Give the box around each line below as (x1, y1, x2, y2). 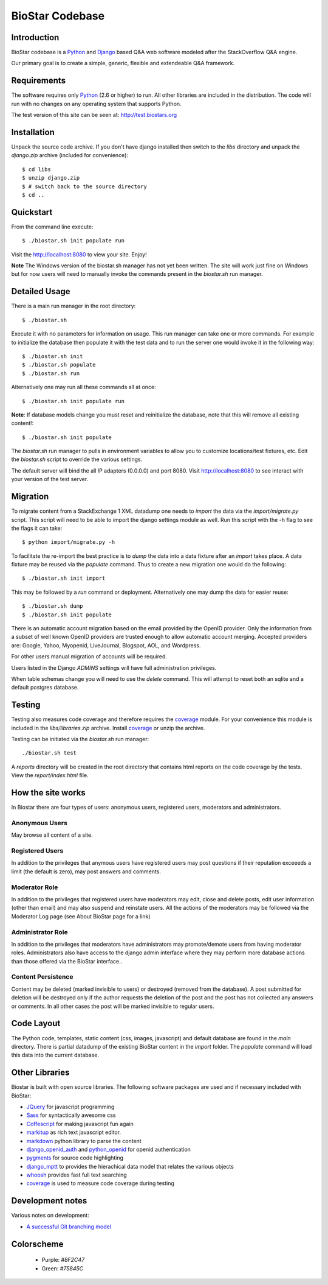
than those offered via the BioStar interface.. (11, 957, 123, 965)
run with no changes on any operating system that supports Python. (11, 100, 182, 107)
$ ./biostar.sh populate (22, 361, 96, 368)
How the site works (11, 787, 86, 798)
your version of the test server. (11, 476, 89, 483)
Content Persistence (11, 973, 73, 981)
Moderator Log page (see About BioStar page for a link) (11, 912, 151, 920)
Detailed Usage (11, 286, 70, 297)
